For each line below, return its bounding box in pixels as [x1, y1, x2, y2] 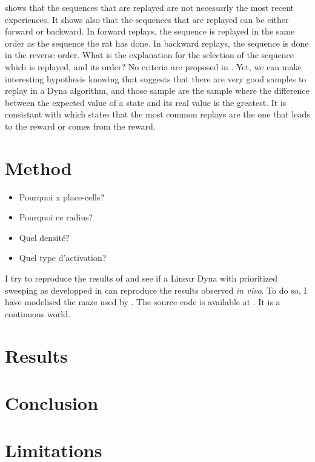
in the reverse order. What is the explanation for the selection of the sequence [5, 48, 294, 61]
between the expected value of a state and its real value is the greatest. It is [5, 96, 287, 108]
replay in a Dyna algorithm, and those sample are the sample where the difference [5, 84, 310, 97]
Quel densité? [19, 231, 70, 243]
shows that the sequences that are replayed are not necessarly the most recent [5, 1, 294, 13]
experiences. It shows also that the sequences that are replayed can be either [5, 13, 289, 25]
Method [5, 155, 72, 180]
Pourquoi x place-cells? [19, 190, 105, 203]
